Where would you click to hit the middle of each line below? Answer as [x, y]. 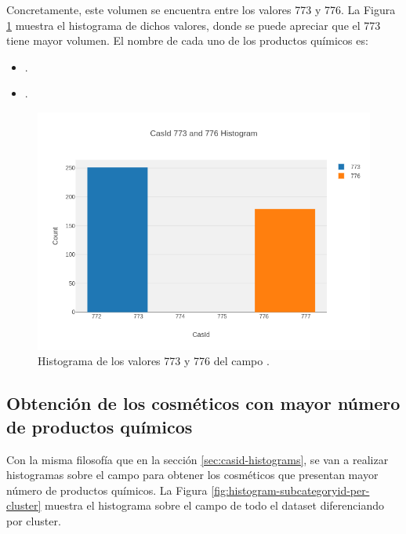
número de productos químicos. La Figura [107, 490]
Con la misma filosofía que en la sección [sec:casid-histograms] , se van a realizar [198, 459]
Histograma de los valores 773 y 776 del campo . [154, 361]
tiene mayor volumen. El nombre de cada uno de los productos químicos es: [187, 40]
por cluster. [34, 520]
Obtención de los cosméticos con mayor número [203, 403]
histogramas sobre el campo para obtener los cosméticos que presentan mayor [192, 475]
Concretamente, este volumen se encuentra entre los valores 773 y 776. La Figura [201, 9]
